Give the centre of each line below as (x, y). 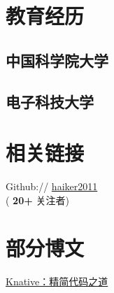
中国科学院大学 (57, 60)
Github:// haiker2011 (52, 186)
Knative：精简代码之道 (57, 281)
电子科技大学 (50, 101)
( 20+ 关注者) (37, 200)
